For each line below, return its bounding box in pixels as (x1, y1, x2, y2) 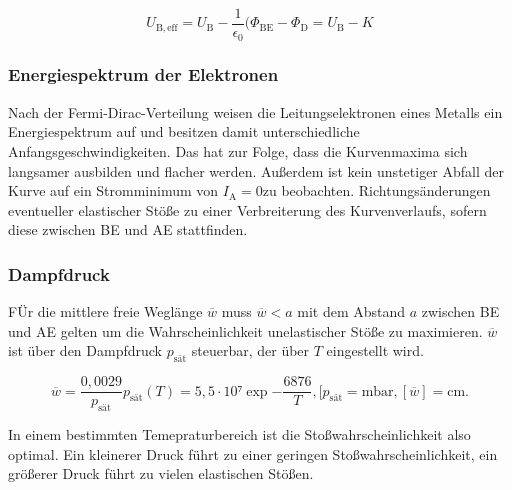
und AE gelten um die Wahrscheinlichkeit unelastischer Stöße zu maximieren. (8, 320, 483, 341)
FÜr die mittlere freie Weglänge (8, 301, 203, 322)
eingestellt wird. (326, 340, 424, 361)
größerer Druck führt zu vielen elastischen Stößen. (8, 463, 314, 484)
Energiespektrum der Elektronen (8, 62, 279, 87)
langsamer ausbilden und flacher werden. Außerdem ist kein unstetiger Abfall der (8, 160, 505, 181)
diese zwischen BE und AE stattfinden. (8, 219, 248, 240)
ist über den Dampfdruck (8, 340, 162, 361)
